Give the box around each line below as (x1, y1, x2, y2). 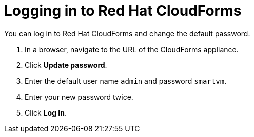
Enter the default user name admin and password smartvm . (25, 76, 227, 85)
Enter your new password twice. (25, 92, 133, 101)
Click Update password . (25, 60, 107, 70)
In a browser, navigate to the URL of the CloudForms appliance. (25, 44, 239, 54)
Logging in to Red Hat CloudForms (4, 2, 242, 19)
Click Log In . (25, 108, 67, 117)
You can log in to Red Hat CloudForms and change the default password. (4, 29, 250, 38)
